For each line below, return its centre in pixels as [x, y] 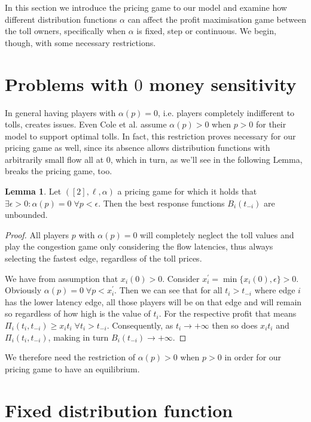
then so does [235, 325]
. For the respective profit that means [228, 313]
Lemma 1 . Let [33, 191]
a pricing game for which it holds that [187, 191]
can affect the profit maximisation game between [217, 19]
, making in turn [78, 337]
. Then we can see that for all [168, 290]
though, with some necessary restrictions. [80, 42]
